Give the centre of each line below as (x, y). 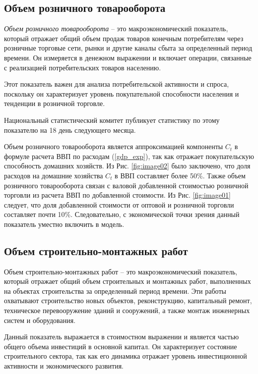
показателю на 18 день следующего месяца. (70, 130)
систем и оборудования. (40, 320)
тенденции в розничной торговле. (55, 103)
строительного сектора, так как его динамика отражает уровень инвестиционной (126, 356)
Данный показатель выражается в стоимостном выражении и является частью (122, 337)
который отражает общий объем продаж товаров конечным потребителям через (124, 38)
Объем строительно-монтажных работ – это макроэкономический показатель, (121, 271)
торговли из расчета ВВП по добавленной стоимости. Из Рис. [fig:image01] (117, 195)
